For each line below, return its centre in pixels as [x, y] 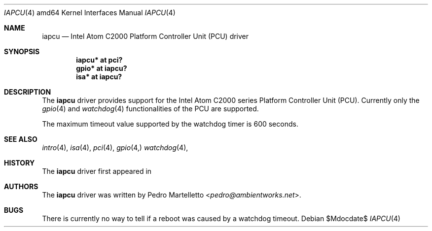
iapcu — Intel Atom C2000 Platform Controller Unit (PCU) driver [145, 36]
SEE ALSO [21, 139]
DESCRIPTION [28, 92]
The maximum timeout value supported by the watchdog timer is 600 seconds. [170, 124]
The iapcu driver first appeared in [97, 171]
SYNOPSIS [22, 51]
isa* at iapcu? [99, 77]
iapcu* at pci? [99, 60]
